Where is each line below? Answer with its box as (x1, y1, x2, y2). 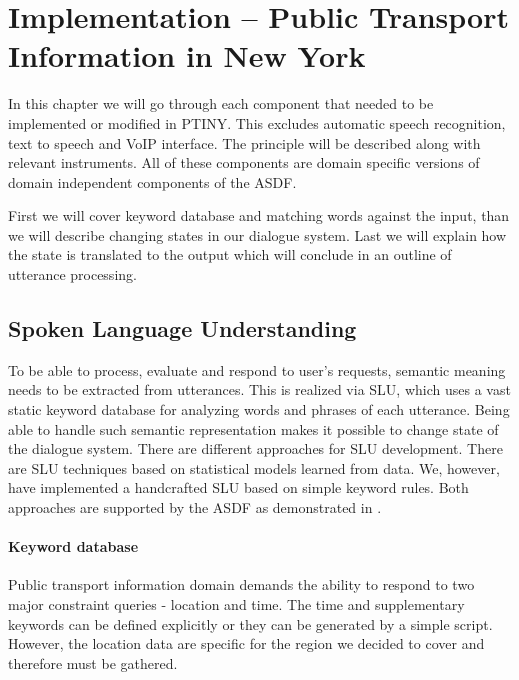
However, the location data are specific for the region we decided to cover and (8, 633, 485, 654)
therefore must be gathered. (8, 652, 178, 673)
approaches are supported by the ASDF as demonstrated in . (8, 497, 382, 518)
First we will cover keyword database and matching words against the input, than (8, 205, 510, 226)
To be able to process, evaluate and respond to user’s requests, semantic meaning (8, 359, 506, 380)
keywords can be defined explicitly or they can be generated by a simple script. (8, 613, 493, 634)
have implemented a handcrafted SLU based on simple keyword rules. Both (8, 477, 469, 498)
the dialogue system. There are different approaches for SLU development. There (8, 438, 503, 459)
